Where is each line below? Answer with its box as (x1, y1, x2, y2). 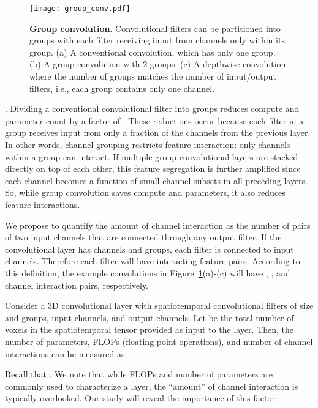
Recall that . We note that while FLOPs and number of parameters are (5, 368, 273, 380)
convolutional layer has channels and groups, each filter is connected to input (5, 242, 294, 255)
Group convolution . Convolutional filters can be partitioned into (29, 21, 281, 34)
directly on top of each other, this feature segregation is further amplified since (5, 162, 301, 175)
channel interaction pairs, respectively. (5, 278, 149, 291)
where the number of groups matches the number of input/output (29, 70, 276, 83)
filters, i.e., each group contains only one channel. (29, 81, 215, 94)
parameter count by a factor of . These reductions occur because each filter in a (5, 114, 304, 127)
